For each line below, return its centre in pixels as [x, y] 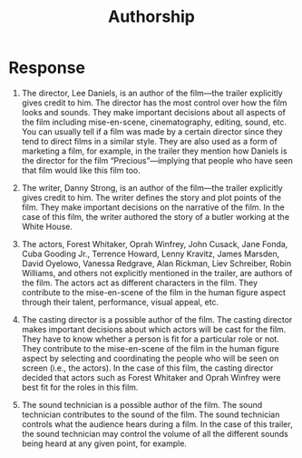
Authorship [151, 17]
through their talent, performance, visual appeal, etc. [120, 302]
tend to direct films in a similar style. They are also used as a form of [149, 141]
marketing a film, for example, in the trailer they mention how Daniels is [154, 151]
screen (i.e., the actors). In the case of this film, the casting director [147, 368]
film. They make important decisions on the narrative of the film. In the [153, 207]
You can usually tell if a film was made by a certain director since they [152, 131]
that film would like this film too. [81, 170]
